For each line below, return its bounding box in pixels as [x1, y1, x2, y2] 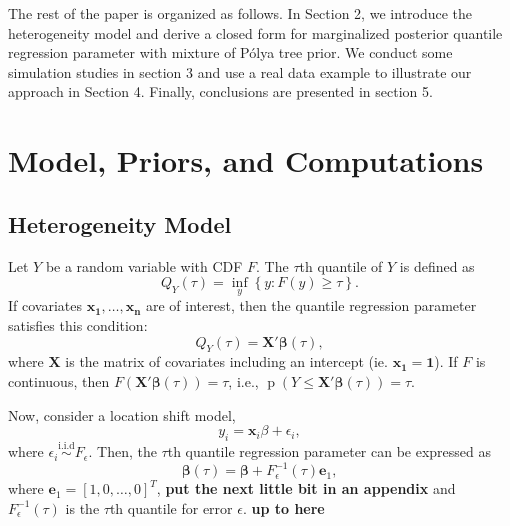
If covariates [8, 295, 82, 316]
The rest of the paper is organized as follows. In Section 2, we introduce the [8, 3, 472, 23]
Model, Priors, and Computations [8, 140, 484, 181]
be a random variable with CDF [45, 255, 243, 276]
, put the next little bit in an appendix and [156, 478, 456, 499]
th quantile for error [109, 497, 233, 518]
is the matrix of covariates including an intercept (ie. [65, 351, 388, 372]
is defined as [399, 255, 475, 276]
